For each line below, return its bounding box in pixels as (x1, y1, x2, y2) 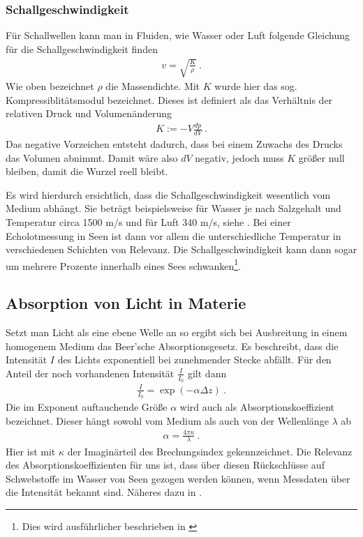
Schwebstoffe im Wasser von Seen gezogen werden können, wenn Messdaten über (6, 471, 350, 485)
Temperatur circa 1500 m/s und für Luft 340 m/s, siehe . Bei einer (6, 214, 291, 229)
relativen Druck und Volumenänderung (6, 106, 172, 121)
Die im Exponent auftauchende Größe (6, 399, 168, 414)
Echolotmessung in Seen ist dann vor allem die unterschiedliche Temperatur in (6, 228, 341, 243)
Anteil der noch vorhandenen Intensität (6, 365, 175, 380)
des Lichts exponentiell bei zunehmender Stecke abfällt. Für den (57, 352, 332, 367)
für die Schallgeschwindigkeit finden (6, 41, 158, 56)
